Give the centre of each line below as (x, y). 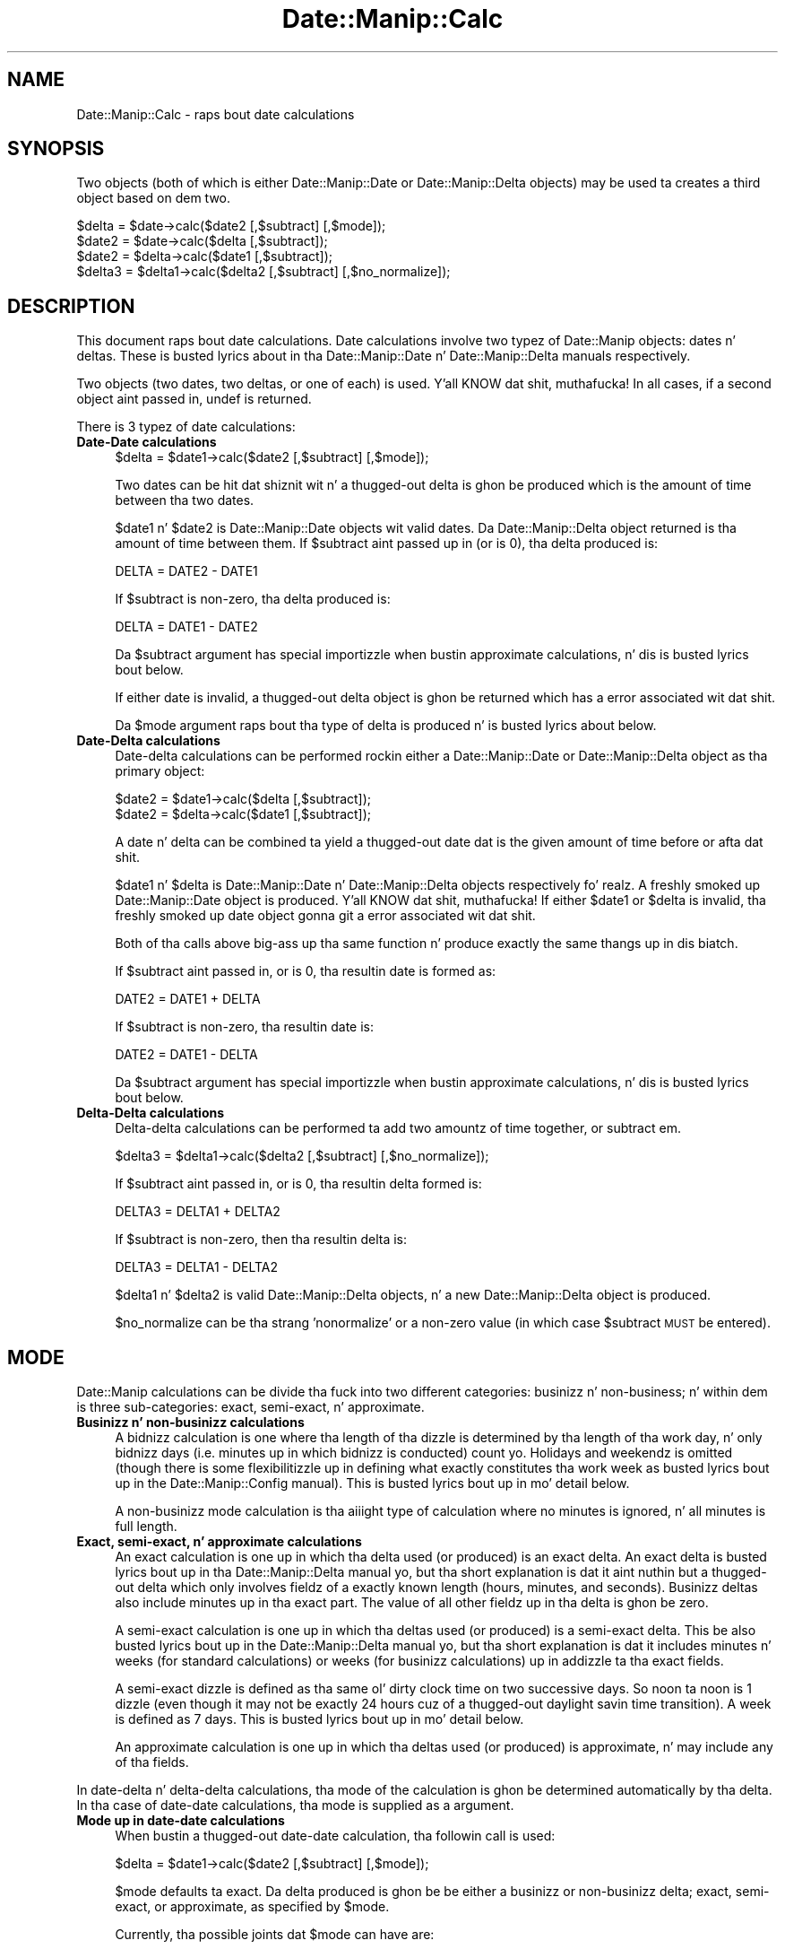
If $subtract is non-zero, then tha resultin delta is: (261, 1240)
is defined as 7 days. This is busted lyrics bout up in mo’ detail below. (319, 1719)
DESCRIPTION (71, 306)
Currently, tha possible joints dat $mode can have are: (275, 1935)
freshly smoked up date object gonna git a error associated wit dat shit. (325, 916)
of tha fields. (152, 1762)
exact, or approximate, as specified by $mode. (252, 1907)
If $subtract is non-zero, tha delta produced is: (253, 599)
